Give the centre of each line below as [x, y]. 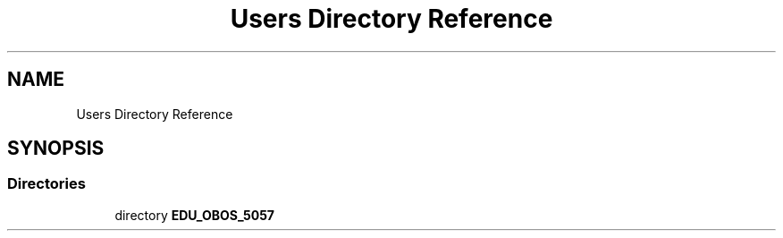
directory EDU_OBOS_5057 [194, 215]
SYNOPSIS [56, 149]
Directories [46, 184]
